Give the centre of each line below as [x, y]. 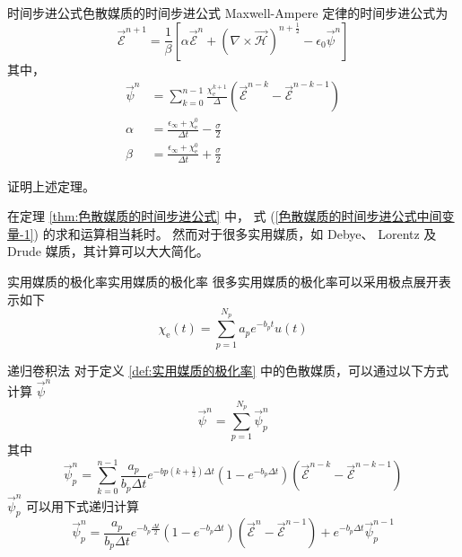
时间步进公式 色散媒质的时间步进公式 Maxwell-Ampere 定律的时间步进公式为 [228, 13]
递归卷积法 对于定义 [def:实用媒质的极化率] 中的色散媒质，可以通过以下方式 [228, 370]
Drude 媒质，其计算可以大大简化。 [108, 251]
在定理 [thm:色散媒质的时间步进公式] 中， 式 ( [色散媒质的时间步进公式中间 [225, 216]
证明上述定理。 [51, 186]
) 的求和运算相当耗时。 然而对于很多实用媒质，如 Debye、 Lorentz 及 [235, 233]
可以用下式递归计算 [83, 505]
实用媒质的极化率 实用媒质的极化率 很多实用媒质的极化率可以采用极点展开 [223, 281]
